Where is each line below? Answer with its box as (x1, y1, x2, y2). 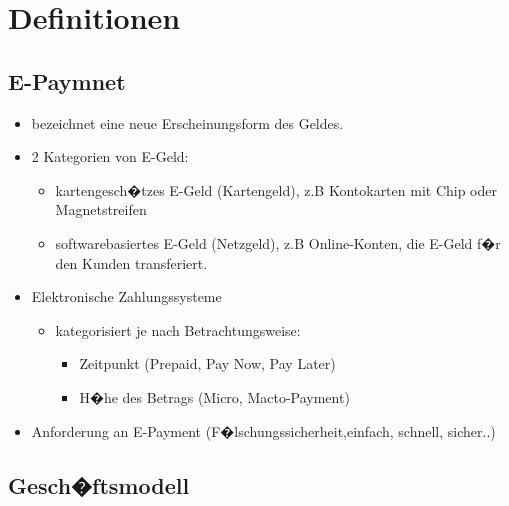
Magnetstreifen (55, 199, 147, 220)
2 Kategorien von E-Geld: (31, 146, 189, 167)
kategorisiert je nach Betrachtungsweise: (55, 319, 301, 340)
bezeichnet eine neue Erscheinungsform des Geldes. (31, 112, 344, 133)
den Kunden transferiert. (55, 252, 208, 273)
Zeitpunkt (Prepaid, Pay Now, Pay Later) (79, 353, 336, 374)
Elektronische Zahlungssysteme (31, 286, 222, 307)
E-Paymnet (8, 65, 126, 96)
